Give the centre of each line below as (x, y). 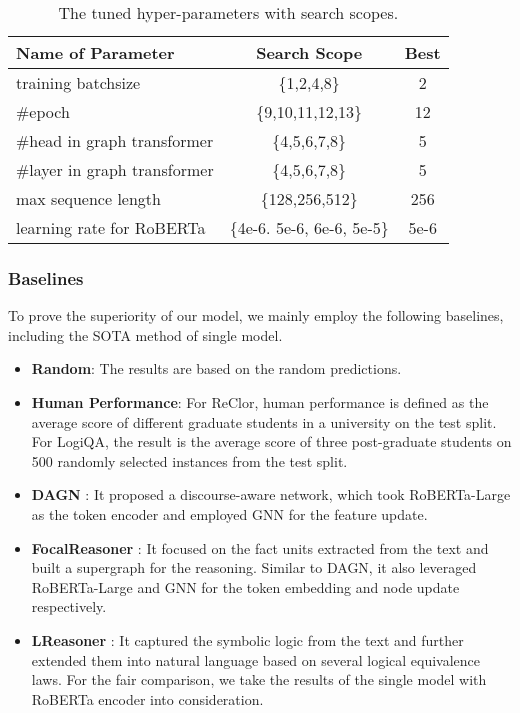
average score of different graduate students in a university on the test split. (264, 421)
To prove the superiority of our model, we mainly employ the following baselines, (256, 315)
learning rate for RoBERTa (111, 227)
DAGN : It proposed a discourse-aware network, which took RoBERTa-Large (271, 494)
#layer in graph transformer (115, 169)
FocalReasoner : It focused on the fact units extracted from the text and (260, 547)
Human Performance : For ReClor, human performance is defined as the (260, 402)
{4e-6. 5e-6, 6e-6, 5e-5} (309, 227)
